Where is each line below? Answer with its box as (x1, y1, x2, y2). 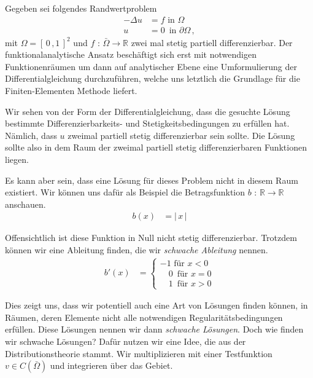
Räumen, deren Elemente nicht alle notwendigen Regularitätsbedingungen (5, 310, 283, 323)
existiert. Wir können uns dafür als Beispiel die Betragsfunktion (5, 186, 245, 199)
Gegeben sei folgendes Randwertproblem (5, 2, 157, 14)
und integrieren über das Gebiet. (50, 359, 173, 372)
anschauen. (5, 197, 46, 210)
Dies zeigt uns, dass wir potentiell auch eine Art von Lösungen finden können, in (5, 299, 308, 312)
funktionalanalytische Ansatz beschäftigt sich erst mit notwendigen (5, 48, 257, 61)
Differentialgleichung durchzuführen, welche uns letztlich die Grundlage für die (5, 72, 300, 85)
